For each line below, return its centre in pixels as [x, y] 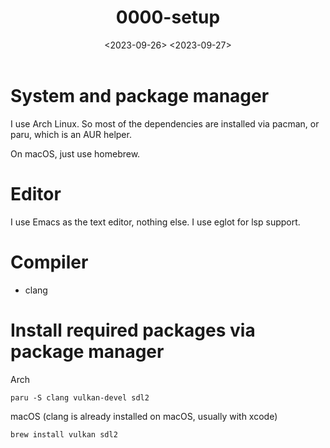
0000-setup [168, 17]
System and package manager [140, 95]
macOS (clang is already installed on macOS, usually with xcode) [144, 416]
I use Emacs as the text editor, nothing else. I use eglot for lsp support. [155, 222]
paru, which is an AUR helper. [71, 134]
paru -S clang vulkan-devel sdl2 [80, 397]
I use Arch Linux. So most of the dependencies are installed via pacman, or [165, 123]
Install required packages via [133, 330]
